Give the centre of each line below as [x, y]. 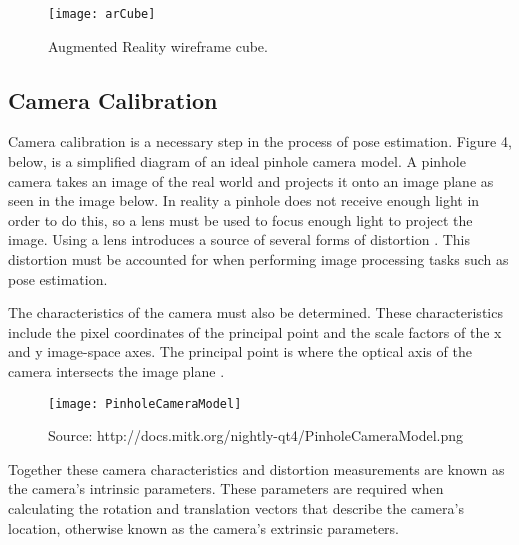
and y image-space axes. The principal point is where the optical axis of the [240, 351]
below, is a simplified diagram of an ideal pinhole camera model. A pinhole [237, 161]
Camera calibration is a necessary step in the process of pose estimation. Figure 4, [260, 141]
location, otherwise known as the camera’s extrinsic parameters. [203, 527]
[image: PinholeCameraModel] [145, 403]
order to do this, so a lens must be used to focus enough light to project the [240, 219]
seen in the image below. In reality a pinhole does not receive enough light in [244, 200]
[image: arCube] [102, 14]
